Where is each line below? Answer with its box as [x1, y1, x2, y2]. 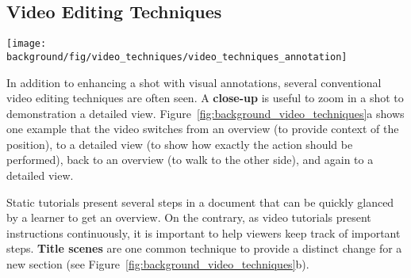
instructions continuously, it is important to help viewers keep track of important [6, 224, 401, 241]
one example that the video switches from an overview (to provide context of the [6, 120, 399, 137]
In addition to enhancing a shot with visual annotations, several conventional [6, 74, 382, 90]
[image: [6, 38, 47, 50]
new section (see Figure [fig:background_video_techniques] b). [6, 256, 309, 272]
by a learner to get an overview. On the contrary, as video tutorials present [6, 209, 371, 226]
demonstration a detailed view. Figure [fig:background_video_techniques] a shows [6, 105, 405, 121]
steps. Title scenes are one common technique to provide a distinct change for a [6, 240, 402, 257]
